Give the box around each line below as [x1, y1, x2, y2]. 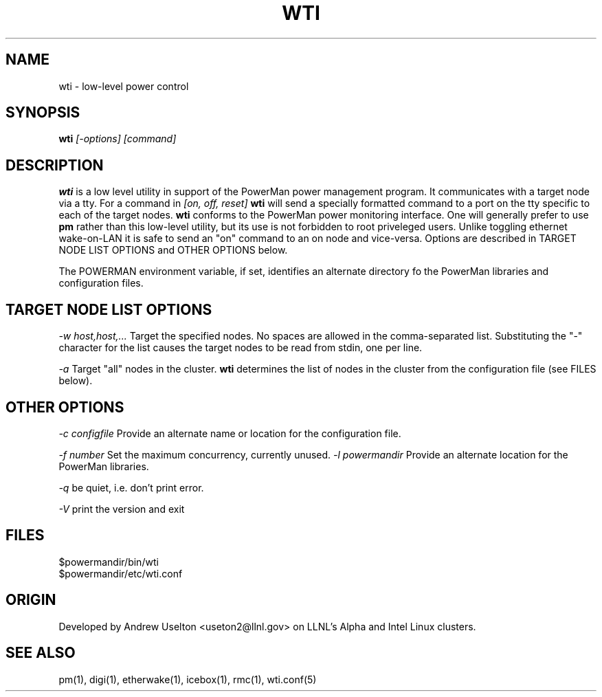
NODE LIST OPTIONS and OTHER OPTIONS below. [58, 244, 288, 256]
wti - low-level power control [58, 80, 189, 92]
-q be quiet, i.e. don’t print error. [58, 481, 204, 494]
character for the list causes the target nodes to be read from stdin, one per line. [58, 342, 423, 354]
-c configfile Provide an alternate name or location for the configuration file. [58, 427, 401, 439]
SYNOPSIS [5, 104, 80, 122]
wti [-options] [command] [58, 133, 177, 145]
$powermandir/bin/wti [58, 555, 159, 568]
